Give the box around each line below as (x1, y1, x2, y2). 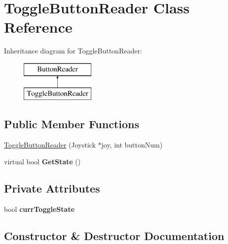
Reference (4, 17, 73, 37)
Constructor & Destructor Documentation (4, 228, 225, 243)
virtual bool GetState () (4, 156, 81, 166)
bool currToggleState (4, 203, 75, 214)
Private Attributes (4, 180, 100, 195)
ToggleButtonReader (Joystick (4, 140, 96, 150)
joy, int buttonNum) (101, 140, 163, 150)
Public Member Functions (4, 116, 139, 132)
